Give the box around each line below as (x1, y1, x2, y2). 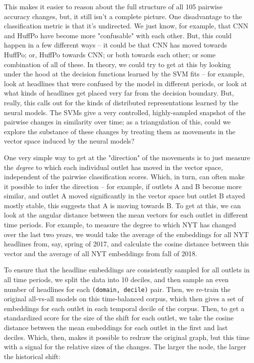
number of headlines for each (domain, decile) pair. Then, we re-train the (4, 284, 231, 294)
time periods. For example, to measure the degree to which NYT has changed (4, 219, 236, 230)
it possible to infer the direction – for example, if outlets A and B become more (4, 181, 242, 191)
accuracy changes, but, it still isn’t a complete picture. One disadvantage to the (4, 11, 242, 21)
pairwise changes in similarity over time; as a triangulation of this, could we (4, 117, 231, 127)
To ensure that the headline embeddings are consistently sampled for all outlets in (4, 265, 250, 275)
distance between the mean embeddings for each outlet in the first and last (4, 322, 228, 333)
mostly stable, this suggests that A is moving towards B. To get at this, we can (4, 200, 241, 210)
